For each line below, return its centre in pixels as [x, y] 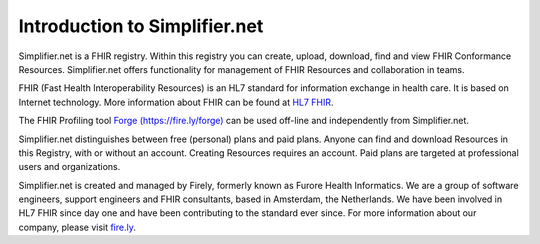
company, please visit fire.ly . [77, 227]
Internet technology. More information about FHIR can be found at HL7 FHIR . [176, 102]
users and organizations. [69, 167]
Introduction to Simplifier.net [141, 26]
